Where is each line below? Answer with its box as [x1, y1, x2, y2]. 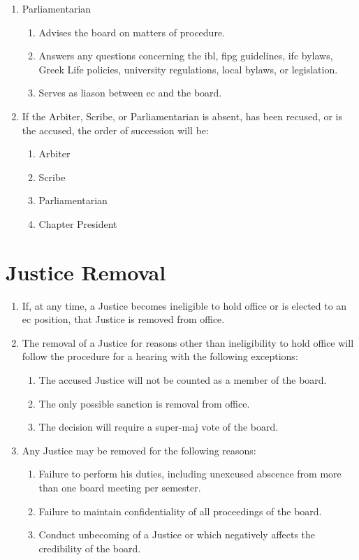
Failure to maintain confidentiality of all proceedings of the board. [38, 503, 322, 518]
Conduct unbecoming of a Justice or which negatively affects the [38, 527, 316, 542]
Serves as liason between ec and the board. [38, 85, 222, 100]
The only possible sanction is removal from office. [38, 396, 250, 410]
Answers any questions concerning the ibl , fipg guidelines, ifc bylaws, [38, 48, 333, 63]
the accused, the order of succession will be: [22, 122, 209, 137]
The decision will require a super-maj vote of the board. [38, 419, 279, 434]
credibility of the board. [38, 540, 141, 555]
